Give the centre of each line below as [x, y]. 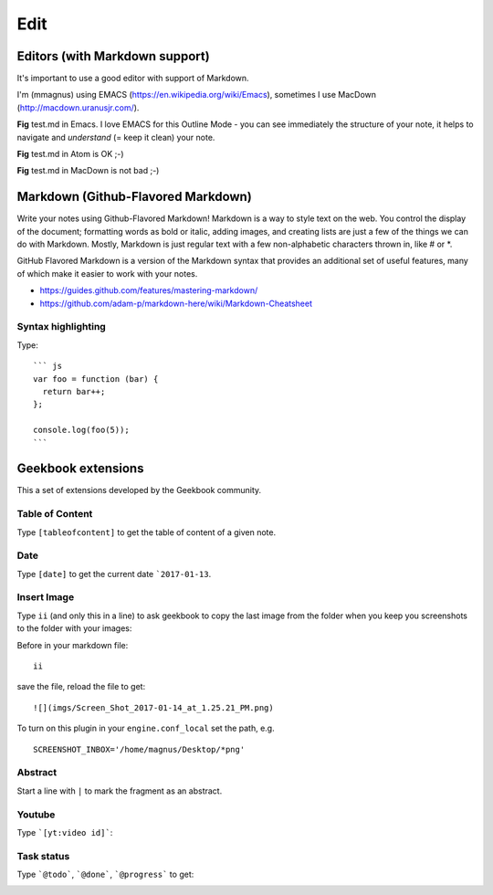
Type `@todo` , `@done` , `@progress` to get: [105, 874]
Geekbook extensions [80, 469]
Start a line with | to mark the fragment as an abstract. [120, 791]
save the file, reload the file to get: [81, 687]
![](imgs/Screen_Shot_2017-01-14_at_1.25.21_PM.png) [153, 707]
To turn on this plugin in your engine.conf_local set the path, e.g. [146, 728]
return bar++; [74, 391]
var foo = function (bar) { [96, 379]
